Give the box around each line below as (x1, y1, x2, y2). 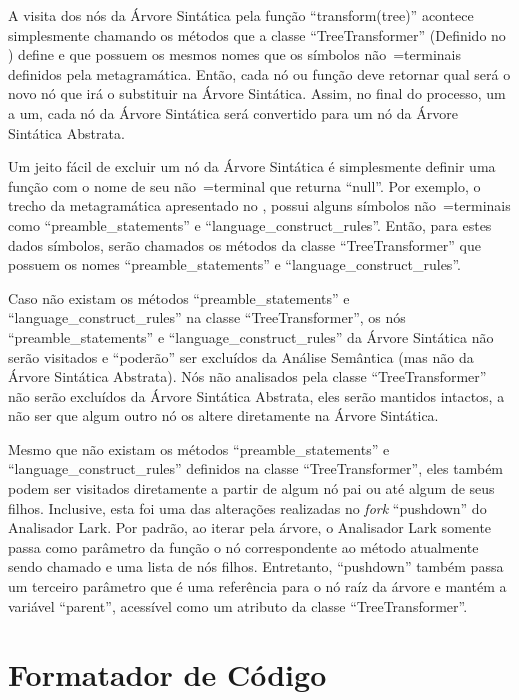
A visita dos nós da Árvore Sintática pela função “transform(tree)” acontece (8, 5, 474, 25)
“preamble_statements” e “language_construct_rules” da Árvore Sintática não (8, 326, 494, 347)
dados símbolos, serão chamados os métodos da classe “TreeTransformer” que (8, 234, 482, 255)
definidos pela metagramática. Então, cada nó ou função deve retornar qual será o (8, 63, 511, 84)
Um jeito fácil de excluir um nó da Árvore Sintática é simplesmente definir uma (8, 156, 496, 177)
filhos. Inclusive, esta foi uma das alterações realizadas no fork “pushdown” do (8, 497, 487, 518)
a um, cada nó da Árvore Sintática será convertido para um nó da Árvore (8, 102, 458, 123)
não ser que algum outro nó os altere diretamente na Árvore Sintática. (8, 405, 439, 426)
